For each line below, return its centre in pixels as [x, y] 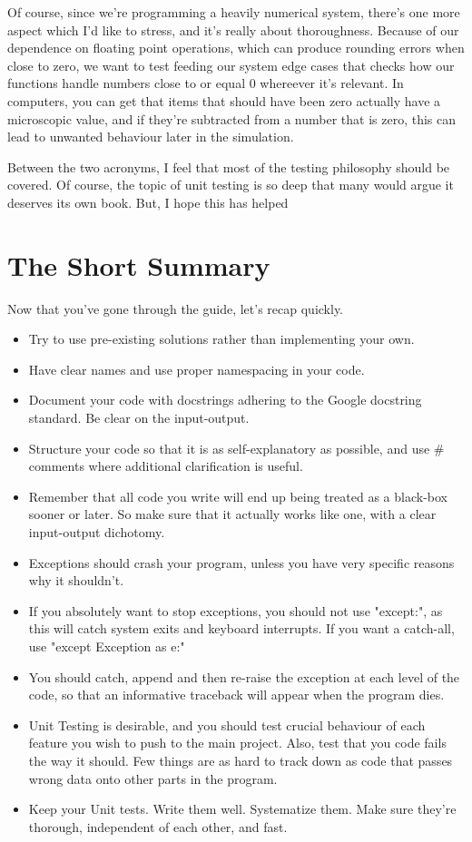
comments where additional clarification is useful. [166, 466]
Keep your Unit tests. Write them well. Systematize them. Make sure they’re [242, 809]
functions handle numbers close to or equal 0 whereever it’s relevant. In [206, 83]
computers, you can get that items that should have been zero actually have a [224, 100]
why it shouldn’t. [76, 580]
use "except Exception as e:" [107, 646]
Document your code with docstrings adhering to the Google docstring [225, 400]
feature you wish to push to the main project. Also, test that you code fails [237, 743]
